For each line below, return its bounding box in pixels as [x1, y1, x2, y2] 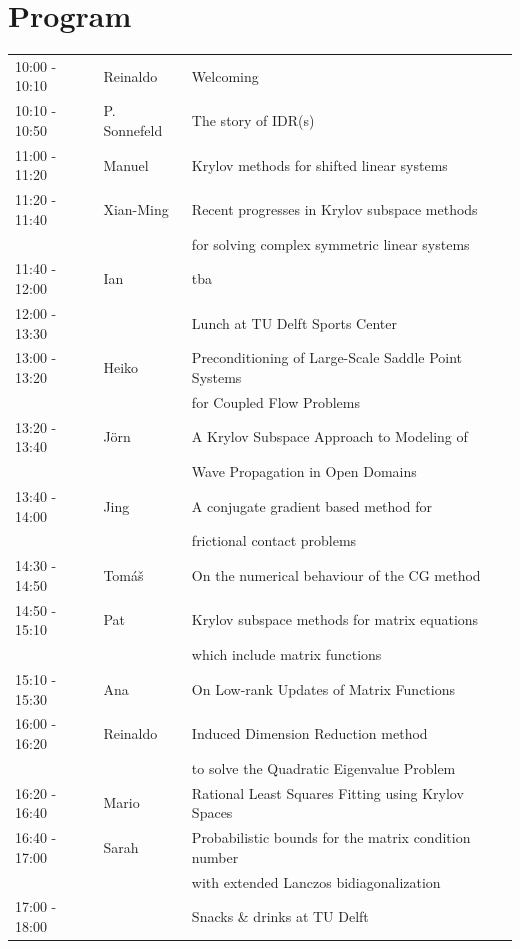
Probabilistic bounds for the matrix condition [191, 827, 471, 848]
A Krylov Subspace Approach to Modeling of [191, 426, 468, 447]
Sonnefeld [103, 119, 163, 140]
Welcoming [191, 65, 259, 86]
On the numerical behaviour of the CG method [191, 564, 481, 585]
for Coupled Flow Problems [191, 391, 361, 412]
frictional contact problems [191, 530, 357, 551]
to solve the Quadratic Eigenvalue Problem [191, 757, 456, 778]
